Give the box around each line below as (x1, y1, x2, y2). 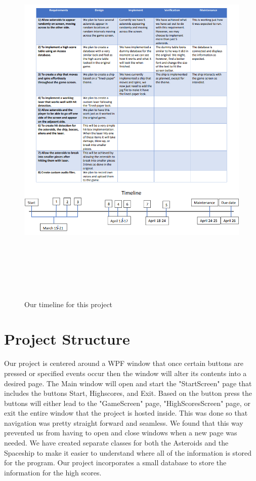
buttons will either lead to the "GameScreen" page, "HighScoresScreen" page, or (4, 397, 250, 408)
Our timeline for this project (24, 299, 113, 309)
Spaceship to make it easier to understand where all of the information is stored (4, 447, 252, 458)
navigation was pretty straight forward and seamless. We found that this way (4, 417, 243, 428)
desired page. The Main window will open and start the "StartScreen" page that (4, 378, 252, 388)
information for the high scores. (4, 467, 102, 477)
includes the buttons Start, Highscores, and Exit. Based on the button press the (4, 388, 252, 398)
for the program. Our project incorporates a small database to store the (4, 457, 227, 468)
